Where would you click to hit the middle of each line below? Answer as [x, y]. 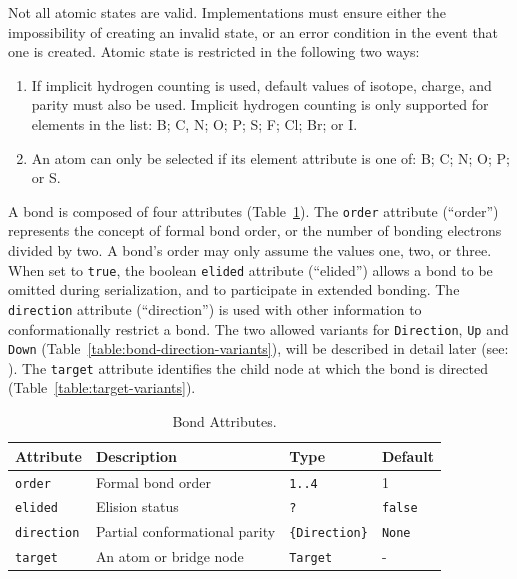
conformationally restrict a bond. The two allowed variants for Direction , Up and [258, 328]
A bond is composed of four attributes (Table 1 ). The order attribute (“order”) [253, 210]
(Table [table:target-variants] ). [102, 387]
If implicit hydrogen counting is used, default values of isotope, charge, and [261, 84]
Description [136, 455]
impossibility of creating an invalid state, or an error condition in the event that [253, 31]
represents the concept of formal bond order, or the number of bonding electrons [255, 230]
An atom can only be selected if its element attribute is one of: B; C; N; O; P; [270, 157]
